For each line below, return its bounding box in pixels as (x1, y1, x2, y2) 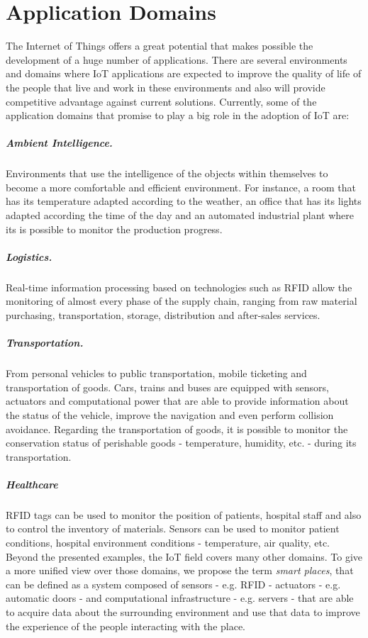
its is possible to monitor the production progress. (6, 221, 223, 236)
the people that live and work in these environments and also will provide (6, 79, 325, 94)
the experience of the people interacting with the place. (6, 618, 246, 633)
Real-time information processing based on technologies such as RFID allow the (6, 279, 352, 294)
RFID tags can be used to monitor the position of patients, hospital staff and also (6, 507, 362, 522)
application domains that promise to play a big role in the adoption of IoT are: (6, 108, 350, 123)
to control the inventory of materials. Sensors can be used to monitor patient (6, 521, 340, 536)
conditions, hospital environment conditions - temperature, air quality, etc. (6, 535, 330, 550)
